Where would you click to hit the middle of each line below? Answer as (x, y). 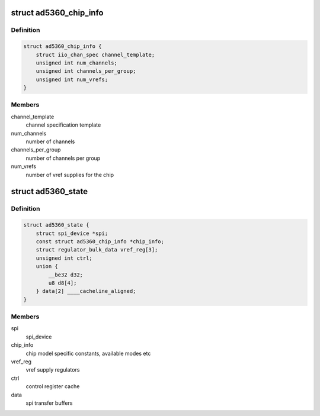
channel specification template (63, 125)
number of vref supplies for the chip (70, 175)
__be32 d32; (65, 275)
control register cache (53, 386)
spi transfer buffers (49, 403)
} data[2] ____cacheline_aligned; (86, 291)
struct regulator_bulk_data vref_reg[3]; (97, 250)
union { (47, 267)
